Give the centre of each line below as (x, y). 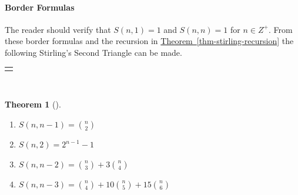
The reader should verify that (58, 29)
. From (280, 29)
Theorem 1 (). (33, 104)
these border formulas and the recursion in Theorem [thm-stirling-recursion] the (149, 41)
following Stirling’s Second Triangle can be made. (93, 52)
